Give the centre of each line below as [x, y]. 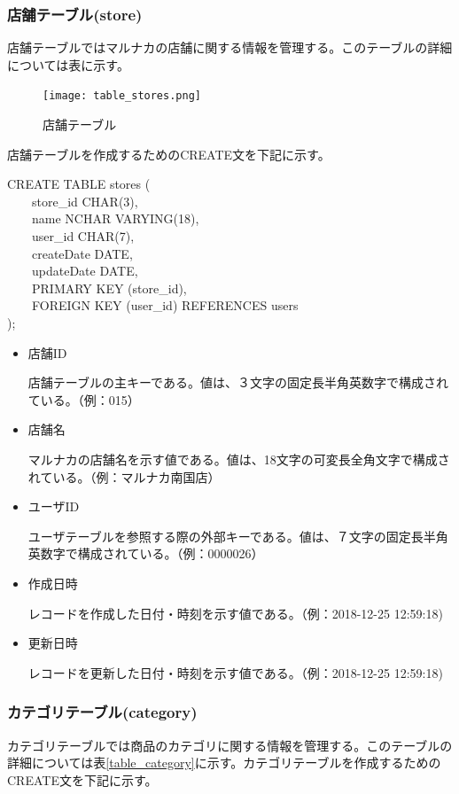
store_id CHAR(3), [85, 201]
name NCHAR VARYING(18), [115, 218]
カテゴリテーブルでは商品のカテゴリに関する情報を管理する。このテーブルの [230, 745]
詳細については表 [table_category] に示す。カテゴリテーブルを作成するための [224, 763]
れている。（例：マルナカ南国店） [124, 476]
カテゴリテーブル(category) [102, 712]
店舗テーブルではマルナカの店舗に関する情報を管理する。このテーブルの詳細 [230, 47]
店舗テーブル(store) [75, 14]
